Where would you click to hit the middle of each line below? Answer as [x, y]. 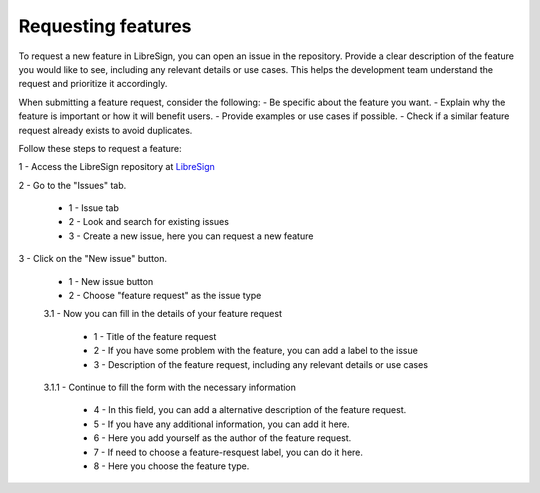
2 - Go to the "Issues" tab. [72, 185]
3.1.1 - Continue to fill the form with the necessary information [170, 387]
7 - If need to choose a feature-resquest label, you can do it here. [228, 452]
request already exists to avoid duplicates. [105, 130]
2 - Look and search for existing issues [149, 222]
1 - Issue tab [94, 208]
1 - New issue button [111, 281]
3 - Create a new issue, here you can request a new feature [191, 236]
